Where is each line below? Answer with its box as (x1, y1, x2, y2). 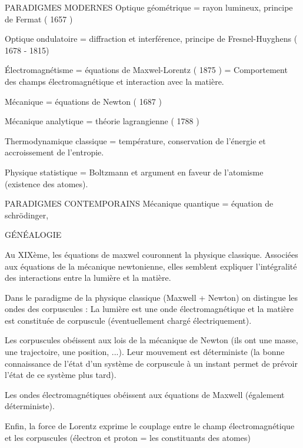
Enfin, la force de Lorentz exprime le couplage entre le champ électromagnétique (5, 420, 295, 432)
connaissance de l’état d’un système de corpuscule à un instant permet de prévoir (5, 357, 298, 369)
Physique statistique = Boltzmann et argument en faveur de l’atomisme (5, 165, 264, 178)
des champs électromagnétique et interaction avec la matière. (5, 75, 224, 87)
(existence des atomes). (5, 177, 88, 190)
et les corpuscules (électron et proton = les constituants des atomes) (5, 431, 251, 443)
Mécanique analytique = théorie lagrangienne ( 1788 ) (5, 115, 199, 127)
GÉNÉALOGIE (5, 228, 62, 241)
